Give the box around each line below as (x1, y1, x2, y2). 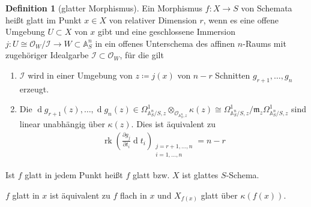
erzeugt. (19, 82, 49, 95)
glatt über (201, 188, 238, 201)
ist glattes (182, 169, 219, 181)
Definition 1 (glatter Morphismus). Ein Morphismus (5, 2, 203, 14)
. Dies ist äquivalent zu (131, 118, 216, 130)
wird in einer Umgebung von (28, 68, 133, 81)
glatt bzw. (132, 169, 170, 181)
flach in (120, 188, 147, 201)
